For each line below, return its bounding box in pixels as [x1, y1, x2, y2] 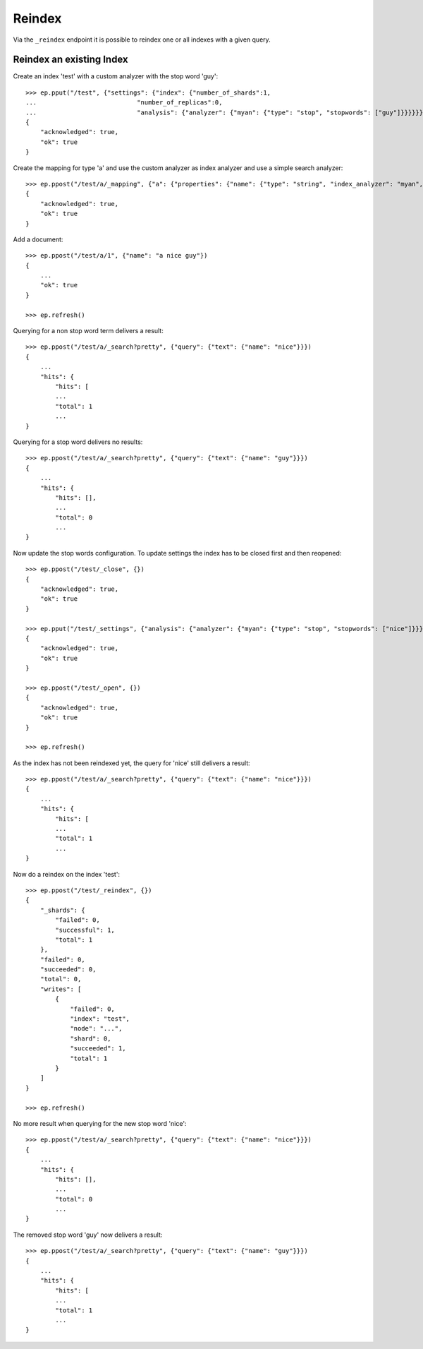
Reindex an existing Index [13, 54, 128, 66]
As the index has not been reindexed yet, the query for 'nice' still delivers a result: [13, 759, 250, 767]
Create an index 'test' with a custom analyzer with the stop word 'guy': [13, 72, 219, 80]
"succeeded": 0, [39, 966, 97, 973]
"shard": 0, [70, 1034, 111, 1043]
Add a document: [13, 235, 63, 244]
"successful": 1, [55, 925, 116, 934]
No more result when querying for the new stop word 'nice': [13, 1119, 187, 1127]
